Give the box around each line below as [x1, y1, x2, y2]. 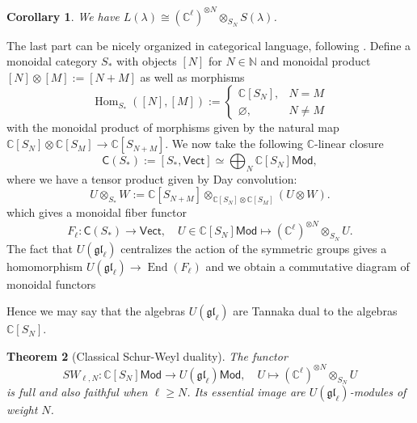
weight [6, 401, 38, 418]
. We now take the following [165, 135, 303, 152]
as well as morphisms [140, 68, 245, 85]
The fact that [6, 239, 74, 256]
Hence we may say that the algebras [6, 302, 186, 319]
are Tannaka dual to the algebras [233, 302, 398, 319]
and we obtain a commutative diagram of [205, 257, 410, 274]
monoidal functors [6, 275, 96, 292]
